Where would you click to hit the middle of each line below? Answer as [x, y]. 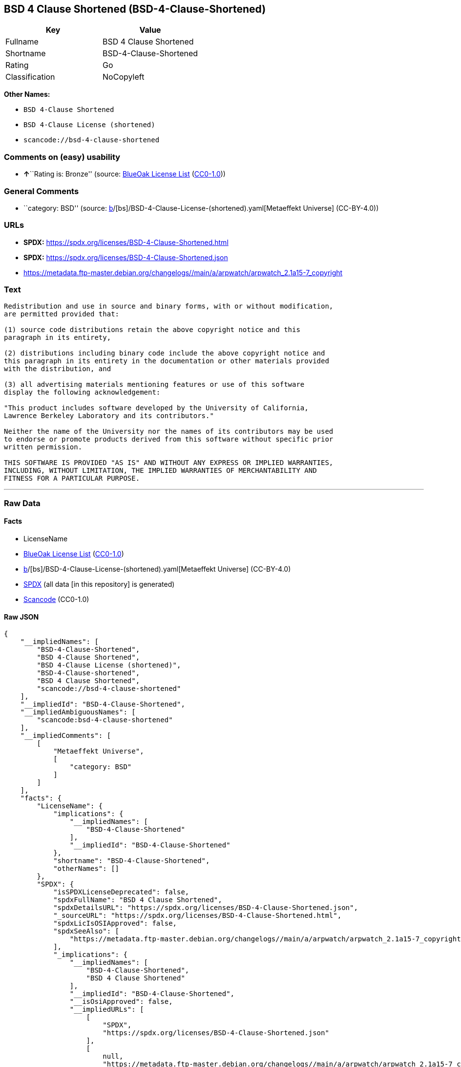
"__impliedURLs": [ [107, 1010]
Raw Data [22, 503]
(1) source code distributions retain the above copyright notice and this [152, 330]
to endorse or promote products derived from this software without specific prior [169, 439]
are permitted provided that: [62, 314]
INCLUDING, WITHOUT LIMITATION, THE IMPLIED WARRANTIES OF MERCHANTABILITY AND [160, 471]
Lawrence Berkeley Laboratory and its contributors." [109, 416]
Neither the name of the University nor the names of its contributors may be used [169, 432]
